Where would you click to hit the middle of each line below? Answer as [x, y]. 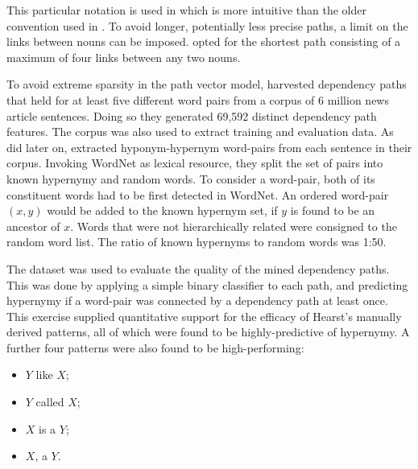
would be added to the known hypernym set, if [162, 210]
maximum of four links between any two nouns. [124, 57]
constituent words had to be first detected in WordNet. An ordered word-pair [198, 194]
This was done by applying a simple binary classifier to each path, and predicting [207, 284]
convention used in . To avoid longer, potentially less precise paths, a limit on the [207, 25]
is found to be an [333, 210]
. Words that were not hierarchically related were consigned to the [234, 226]
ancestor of [33, 226]
